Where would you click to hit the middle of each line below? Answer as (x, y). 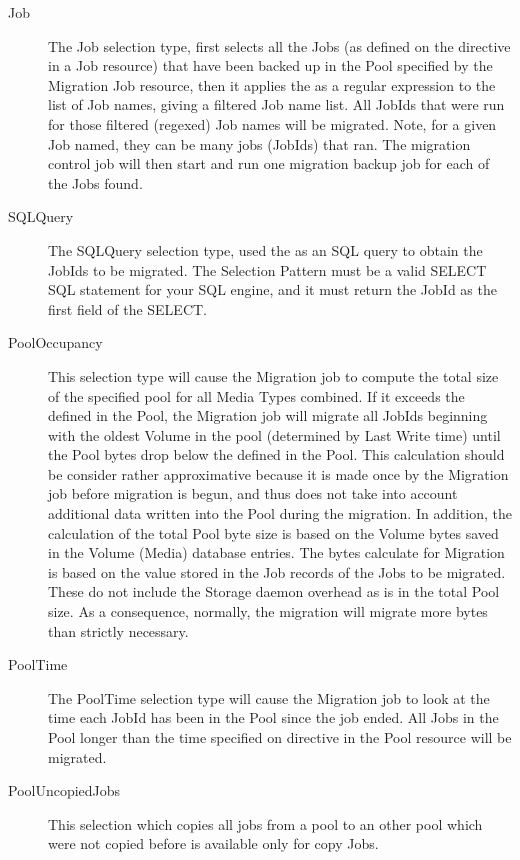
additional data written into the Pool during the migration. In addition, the (280, 513)
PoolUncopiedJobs (64, 790)
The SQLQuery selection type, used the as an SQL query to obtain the (265, 249)
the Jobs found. (95, 182)
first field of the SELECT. (127, 308)
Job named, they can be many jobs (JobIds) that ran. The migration (259, 143)
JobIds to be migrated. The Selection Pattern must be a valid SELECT (267, 269)
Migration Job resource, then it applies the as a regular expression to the (272, 84)
